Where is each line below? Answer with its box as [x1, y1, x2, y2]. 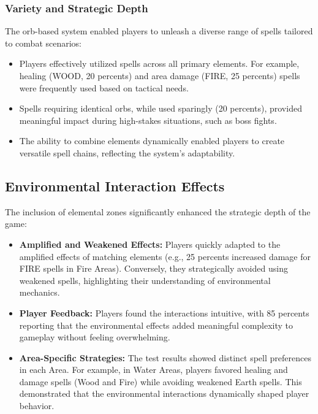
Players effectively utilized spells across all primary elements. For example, [19, 57, 300, 70]
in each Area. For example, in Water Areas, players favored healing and [19, 363, 288, 376]
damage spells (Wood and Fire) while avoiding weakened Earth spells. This [19, 375, 302, 388]
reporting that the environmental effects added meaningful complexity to [19, 318, 293, 331]
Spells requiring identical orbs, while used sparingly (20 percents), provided [19, 102, 302, 115]
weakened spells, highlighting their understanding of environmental [19, 274, 271, 286]
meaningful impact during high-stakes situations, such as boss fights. [19, 113, 277, 126]
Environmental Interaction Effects [5, 176, 225, 195]
